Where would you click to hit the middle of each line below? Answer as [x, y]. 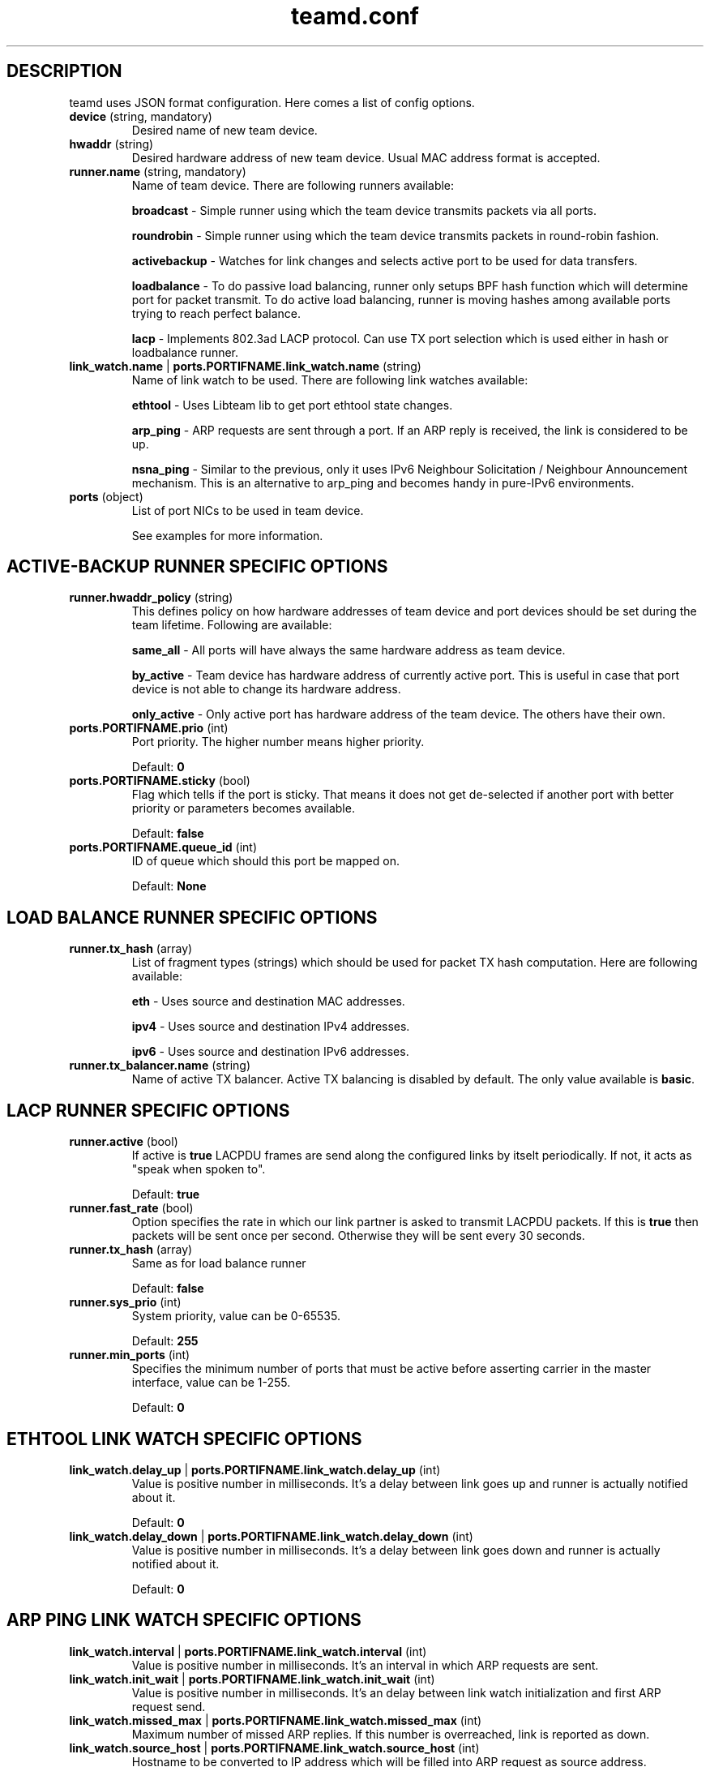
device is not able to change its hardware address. [266, 689]
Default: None [169, 886]
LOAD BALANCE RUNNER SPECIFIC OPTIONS [192, 917]
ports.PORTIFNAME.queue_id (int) [163, 847]
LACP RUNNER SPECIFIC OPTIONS [148, 1110]
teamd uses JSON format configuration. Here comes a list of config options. [272, 102]
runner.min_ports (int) [130, 1355]
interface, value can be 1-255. [211, 1383]
